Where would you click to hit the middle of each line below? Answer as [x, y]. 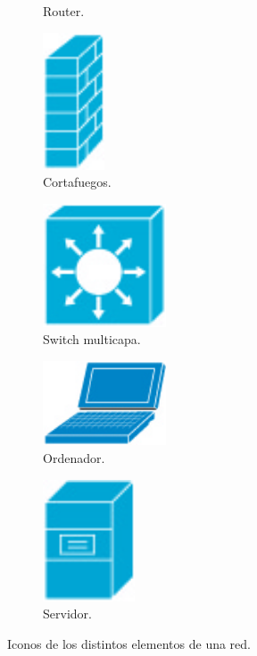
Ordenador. [74, 458]
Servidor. [67, 614]
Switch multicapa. [92, 339]
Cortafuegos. [77, 182]
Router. [64, 11]
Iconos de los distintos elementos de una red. [129, 643]
